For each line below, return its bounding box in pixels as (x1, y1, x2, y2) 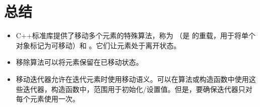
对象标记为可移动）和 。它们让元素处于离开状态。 (16, 40, 181, 50)
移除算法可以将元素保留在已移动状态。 (16, 57, 143, 67)
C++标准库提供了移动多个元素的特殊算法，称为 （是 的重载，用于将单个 (16, 30, 256, 41)
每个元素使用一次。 (16, 93, 80, 104)
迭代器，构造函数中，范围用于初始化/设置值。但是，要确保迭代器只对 (23, 83, 252, 94)
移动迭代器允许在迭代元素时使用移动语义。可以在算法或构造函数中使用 (16, 73, 249, 84)
